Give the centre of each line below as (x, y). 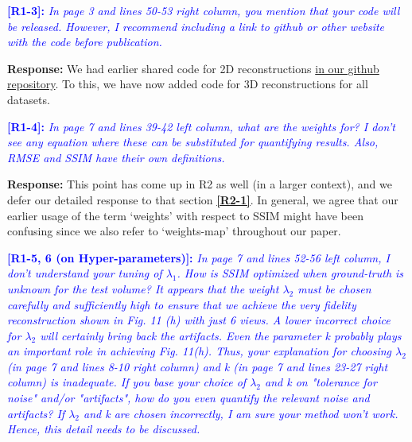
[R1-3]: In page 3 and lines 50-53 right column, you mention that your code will (204, 10)
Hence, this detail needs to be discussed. (104, 429)
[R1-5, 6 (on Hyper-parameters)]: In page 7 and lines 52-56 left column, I (198, 257)
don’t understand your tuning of (85, 273)
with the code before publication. (85, 42)
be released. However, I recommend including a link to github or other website (196, 26)
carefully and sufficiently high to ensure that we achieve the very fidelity (182, 304)
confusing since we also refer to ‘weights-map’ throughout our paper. (174, 231)
